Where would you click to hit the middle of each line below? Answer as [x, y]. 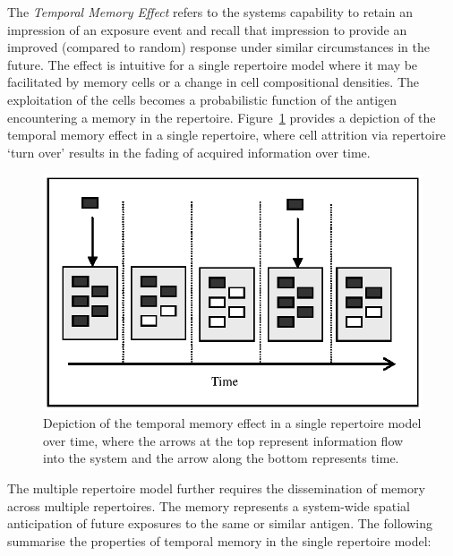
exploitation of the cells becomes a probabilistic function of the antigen [202, 99]
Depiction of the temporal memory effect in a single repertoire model [232, 423]
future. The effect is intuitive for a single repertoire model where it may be [213, 64]
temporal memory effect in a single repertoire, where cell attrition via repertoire [226, 135]
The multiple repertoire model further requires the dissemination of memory [216, 488]
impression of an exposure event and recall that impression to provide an [207, 29]
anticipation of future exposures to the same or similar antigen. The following [220, 523]
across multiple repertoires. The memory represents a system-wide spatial [209, 505]
